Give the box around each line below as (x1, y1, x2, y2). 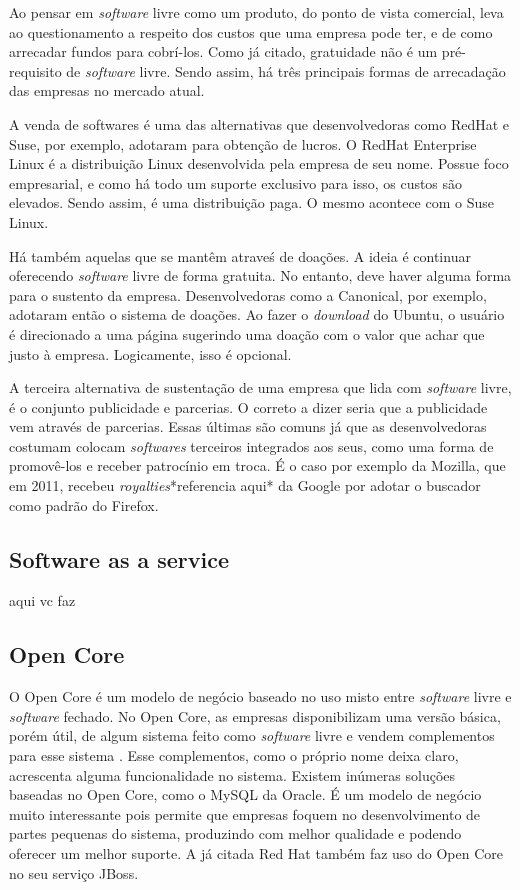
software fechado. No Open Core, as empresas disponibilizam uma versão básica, (9, 705, 501, 726)
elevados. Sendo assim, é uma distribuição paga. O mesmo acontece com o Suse (9, 192, 494, 213)
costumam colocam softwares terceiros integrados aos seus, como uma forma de (9, 435, 494, 456)
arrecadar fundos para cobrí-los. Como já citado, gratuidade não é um (9, 41, 438, 62)
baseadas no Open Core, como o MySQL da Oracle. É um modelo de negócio (9, 784, 482, 805)
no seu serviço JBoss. (9, 862, 139, 883)
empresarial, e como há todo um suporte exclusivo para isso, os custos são (9, 172, 463, 193)
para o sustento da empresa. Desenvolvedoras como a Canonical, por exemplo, (9, 284, 487, 305)
